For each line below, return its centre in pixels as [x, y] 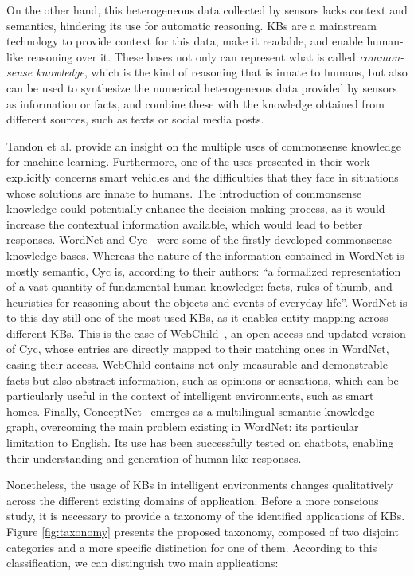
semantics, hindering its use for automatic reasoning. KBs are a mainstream [191, 25]
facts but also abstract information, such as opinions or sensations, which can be [203, 380]
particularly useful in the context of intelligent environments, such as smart [190, 396]
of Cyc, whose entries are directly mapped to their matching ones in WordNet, [198, 349]
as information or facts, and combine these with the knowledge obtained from [195, 103]
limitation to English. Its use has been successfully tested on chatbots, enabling [200, 443]
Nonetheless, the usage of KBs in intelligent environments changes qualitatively [200, 485]
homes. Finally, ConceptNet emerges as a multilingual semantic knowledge [191, 411]
